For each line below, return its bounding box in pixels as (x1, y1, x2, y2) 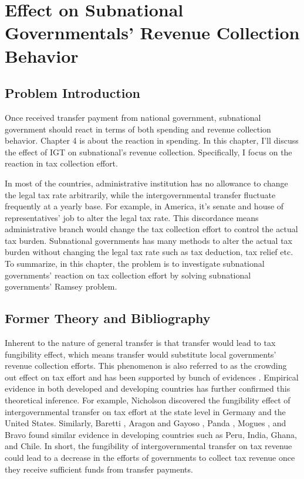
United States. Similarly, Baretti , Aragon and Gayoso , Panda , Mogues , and (5, 417, 286, 429)
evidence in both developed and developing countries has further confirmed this (5, 382, 291, 395)
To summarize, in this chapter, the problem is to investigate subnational (5, 257, 265, 270)
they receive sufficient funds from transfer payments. (5, 463, 193, 475)
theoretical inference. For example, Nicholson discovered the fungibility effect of (5, 394, 291, 406)
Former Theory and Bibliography (5, 309, 211, 327)
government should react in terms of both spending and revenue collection (5, 123, 271, 135)
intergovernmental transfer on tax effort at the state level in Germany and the (5, 405, 286, 417)
